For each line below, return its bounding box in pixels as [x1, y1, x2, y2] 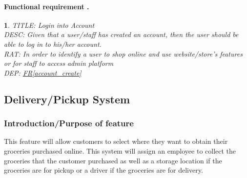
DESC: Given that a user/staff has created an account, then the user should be [4, 29, 239, 40]
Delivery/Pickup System [4, 91, 130, 106]
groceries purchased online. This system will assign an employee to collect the [4, 145, 236, 156]
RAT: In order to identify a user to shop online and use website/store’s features [4, 48, 243, 59]
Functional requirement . [4, 1, 89, 11]
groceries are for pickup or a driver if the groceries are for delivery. [4, 165, 203, 175]
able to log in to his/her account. [4, 39, 102, 49]
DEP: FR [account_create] [4, 67, 82, 78]
